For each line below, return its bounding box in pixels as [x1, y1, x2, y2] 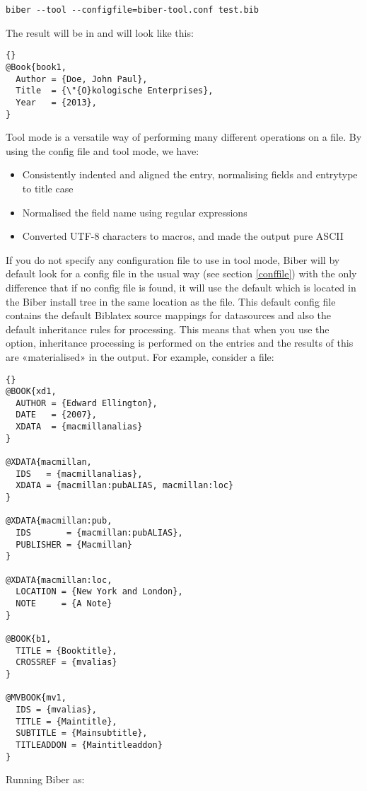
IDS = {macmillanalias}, [16, 468, 143, 479]
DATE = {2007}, [16, 410, 97, 420]
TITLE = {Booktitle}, [16, 645, 117, 656]
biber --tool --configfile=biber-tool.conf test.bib [6, 5, 259, 15]
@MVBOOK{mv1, [6, 693, 66, 703]
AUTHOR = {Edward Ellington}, [16, 398, 158, 408]
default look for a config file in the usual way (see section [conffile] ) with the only [6, 266, 357, 281]
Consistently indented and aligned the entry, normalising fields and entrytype [22, 167, 358, 182]
